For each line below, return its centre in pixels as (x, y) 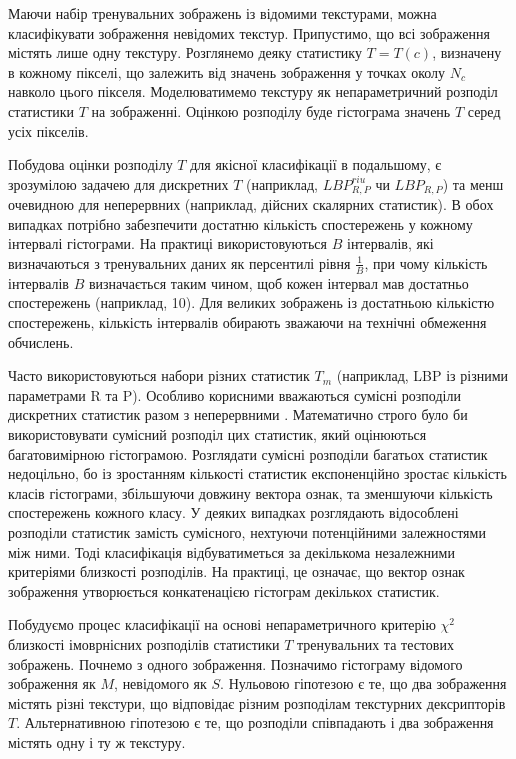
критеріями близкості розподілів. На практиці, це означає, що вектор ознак (236, 571)
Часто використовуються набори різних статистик (159, 375)
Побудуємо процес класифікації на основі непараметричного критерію (222, 624)
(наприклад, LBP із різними (422, 375)
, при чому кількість (426, 262)
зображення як (52, 683)
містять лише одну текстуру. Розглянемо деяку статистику (185, 52)
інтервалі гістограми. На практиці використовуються (168, 243)
